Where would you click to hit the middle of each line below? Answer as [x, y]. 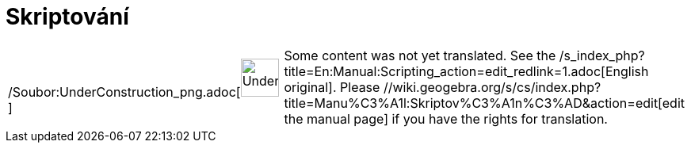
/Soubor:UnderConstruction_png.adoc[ [124, 92]
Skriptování [67, 17]
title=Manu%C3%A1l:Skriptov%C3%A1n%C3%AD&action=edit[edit [484, 103]
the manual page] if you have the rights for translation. [446, 118]
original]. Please [332, 87]
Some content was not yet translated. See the [420, 55]
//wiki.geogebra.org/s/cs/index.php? [492, 87]
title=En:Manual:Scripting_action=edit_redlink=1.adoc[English [466, 71]
